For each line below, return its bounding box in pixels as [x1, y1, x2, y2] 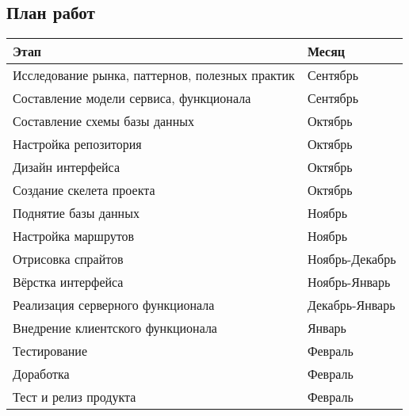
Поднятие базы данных [13, 204, 140, 223]
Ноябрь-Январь [307, 273, 391, 292]
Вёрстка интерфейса [13, 273, 124, 292]
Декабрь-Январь [307, 296, 396, 315]
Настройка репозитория [13, 135, 142, 154]
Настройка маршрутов [13, 227, 135, 246]
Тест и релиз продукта [13, 387, 136, 406]
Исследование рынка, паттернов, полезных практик [13, 66, 295, 85]
